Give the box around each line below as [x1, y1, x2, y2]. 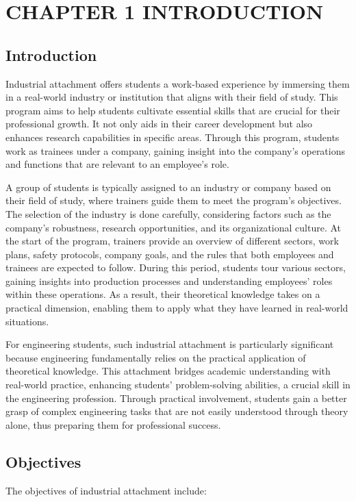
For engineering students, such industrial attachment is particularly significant [5, 337, 334, 351]
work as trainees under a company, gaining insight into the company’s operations [5, 143, 346, 158]
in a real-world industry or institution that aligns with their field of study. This [5, 90, 338, 104]
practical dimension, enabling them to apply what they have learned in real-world [5, 301, 348, 315]
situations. [5, 314, 49, 328]
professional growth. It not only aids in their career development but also [5, 116, 313, 131]
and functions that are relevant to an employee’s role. [5, 157, 229, 171]
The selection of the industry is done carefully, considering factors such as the [5, 206, 331, 221]
